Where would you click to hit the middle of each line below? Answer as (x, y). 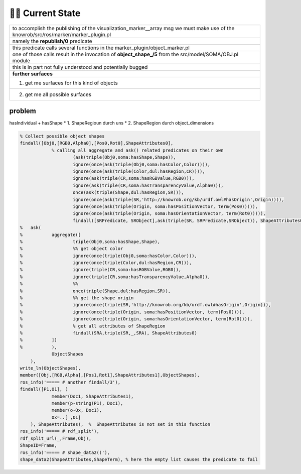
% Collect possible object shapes (62, 136)
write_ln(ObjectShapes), (50, 368)
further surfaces (32, 74)
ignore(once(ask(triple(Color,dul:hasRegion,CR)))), (139, 171)
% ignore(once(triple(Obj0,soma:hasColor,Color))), (109, 256)
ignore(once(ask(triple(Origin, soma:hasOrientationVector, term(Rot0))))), (169, 214)
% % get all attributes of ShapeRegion (93, 326)
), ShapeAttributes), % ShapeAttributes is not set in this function (120, 425)
